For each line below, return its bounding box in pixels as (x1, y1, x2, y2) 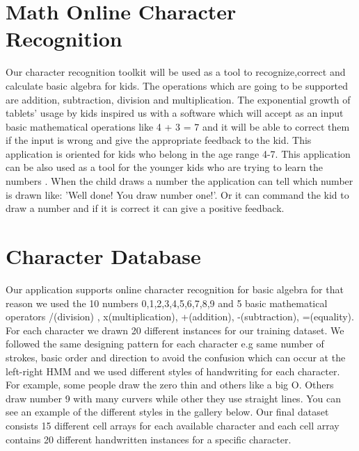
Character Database (6, 242, 201, 270)
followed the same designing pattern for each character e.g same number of (6, 336, 324, 351)
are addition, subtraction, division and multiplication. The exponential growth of (6, 92, 351, 106)
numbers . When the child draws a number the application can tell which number (6, 174, 353, 188)
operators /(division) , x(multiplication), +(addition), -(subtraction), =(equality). (6, 309, 354, 324)
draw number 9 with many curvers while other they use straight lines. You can (6, 391, 341, 405)
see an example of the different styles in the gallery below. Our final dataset (6, 404, 329, 419)
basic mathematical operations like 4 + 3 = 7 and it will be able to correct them (6, 119, 350, 133)
